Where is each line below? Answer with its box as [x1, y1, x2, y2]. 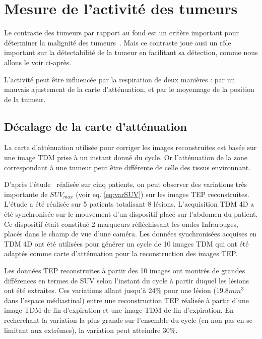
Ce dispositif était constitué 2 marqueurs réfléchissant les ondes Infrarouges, [4, 218, 238, 229]
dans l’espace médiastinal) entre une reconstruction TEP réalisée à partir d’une [4, 295, 249, 305]
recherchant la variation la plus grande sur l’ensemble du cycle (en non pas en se [4, 314, 252, 325]
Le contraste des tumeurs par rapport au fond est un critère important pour [4, 27, 239, 38]
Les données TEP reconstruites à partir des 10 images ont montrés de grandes [4, 265, 245, 276]
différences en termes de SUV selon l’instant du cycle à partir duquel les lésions [4, 275, 249, 285]
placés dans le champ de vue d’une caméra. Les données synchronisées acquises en [4, 228, 257, 239]
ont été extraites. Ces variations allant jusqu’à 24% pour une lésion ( [4, 285, 216, 296]
